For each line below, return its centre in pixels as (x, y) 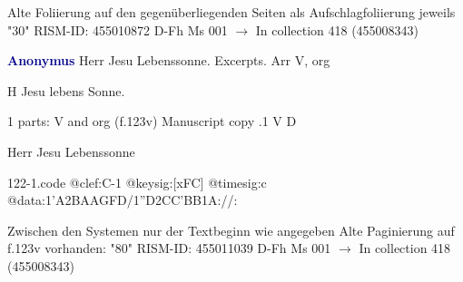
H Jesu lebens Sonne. (66, 90)
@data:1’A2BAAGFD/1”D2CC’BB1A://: (123, 200)
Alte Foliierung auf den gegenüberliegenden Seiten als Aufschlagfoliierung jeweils (231, 12)
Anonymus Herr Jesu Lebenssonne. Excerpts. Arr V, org (169, 60)
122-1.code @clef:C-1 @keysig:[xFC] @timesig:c (137, 182)
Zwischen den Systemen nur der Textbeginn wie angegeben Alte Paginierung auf (231, 230)
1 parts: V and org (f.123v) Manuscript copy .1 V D (152, 121)
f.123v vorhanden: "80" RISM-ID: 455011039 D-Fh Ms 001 (169, 248)
